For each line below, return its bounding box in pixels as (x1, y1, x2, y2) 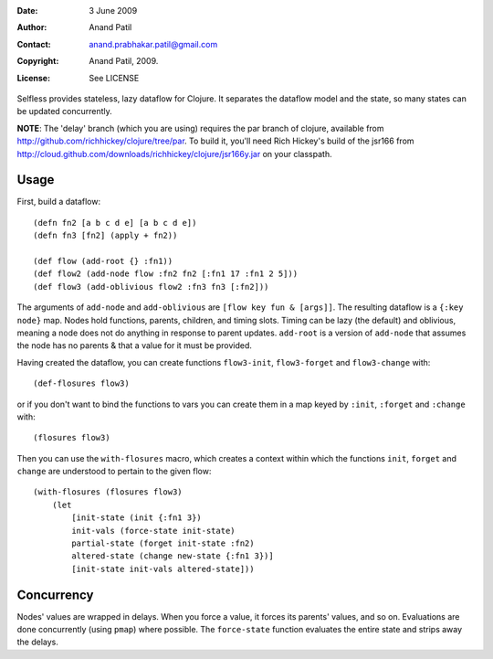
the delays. (16, 636, 59, 648)
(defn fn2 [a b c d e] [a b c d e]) (33, 218, 197, 228)
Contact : (16, 38, 52, 49)
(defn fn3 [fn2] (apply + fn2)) (33, 230, 178, 241)
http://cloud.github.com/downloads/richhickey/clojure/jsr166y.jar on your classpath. (16, 148, 332, 159)
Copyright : (16, 56, 59, 67)
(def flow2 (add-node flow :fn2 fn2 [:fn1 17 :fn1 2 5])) (33, 269, 299, 279)
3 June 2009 (89, 5, 138, 16)
